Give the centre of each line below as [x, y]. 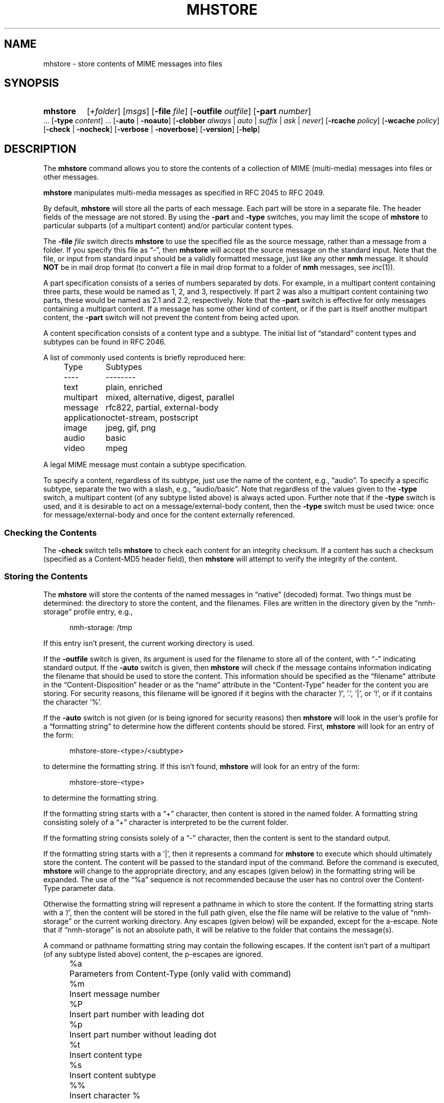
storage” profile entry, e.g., [88, 611]
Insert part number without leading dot [143, 1034]
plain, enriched [134, 387]
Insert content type [106, 1055]
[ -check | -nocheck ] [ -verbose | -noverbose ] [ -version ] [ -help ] [152, 129]
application [85, 418]
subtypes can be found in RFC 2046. [105, 342]
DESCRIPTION [40, 149]
